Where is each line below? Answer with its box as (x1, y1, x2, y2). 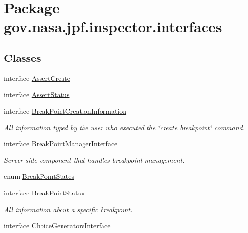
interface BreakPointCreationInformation (4, 105, 127, 116)
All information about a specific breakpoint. (4, 204, 133, 214)
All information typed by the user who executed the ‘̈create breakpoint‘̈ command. (4, 122, 245, 132)
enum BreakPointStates (4, 171, 75, 181)
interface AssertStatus (4, 89, 70, 99)
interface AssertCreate (4, 73, 70, 83)
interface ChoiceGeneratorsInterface (4, 220, 111, 231)
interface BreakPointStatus (4, 187, 84, 197)
